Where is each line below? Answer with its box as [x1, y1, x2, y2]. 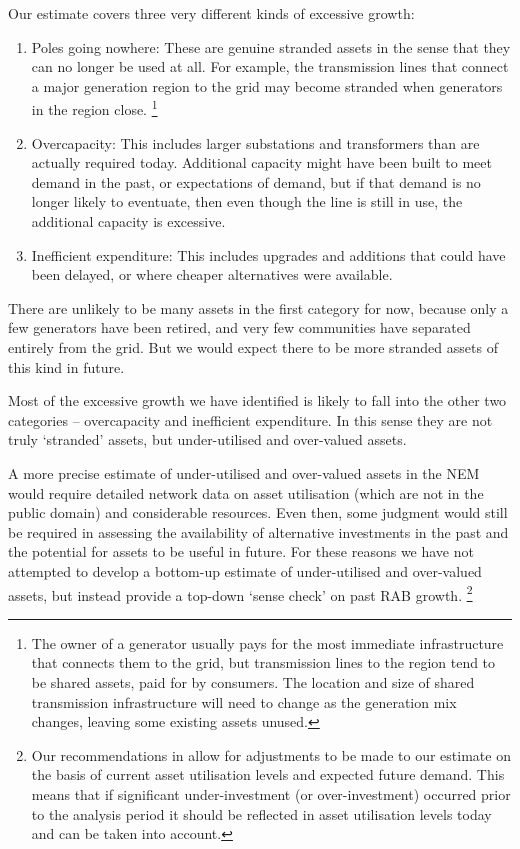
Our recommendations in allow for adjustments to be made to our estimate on [31, 744, 511, 765]
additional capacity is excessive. [31, 211, 226, 231]
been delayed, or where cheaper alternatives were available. [31, 264, 393, 285]
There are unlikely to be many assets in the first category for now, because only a [8, 297, 509, 318]
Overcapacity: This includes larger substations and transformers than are [31, 132, 480, 153]
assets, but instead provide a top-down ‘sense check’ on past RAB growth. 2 [8, 581, 473, 605]
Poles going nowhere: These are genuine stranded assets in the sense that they [31, 36, 511, 57]
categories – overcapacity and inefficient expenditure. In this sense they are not [8, 409, 493, 430]
